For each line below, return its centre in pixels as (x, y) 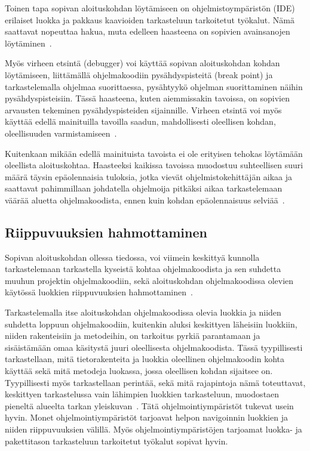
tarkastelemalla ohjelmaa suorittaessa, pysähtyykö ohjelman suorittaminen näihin (154, 86)
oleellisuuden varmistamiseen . (61, 133)
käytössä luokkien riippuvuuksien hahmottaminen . (99, 292)
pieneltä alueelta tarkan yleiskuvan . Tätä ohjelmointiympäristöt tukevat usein (149, 405)
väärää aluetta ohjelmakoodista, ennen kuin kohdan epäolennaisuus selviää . (145, 200)
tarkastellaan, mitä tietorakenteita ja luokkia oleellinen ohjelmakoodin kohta (145, 359)
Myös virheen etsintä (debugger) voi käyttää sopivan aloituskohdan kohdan (142, 63)
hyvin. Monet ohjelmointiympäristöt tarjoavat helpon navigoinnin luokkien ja (146, 417)
